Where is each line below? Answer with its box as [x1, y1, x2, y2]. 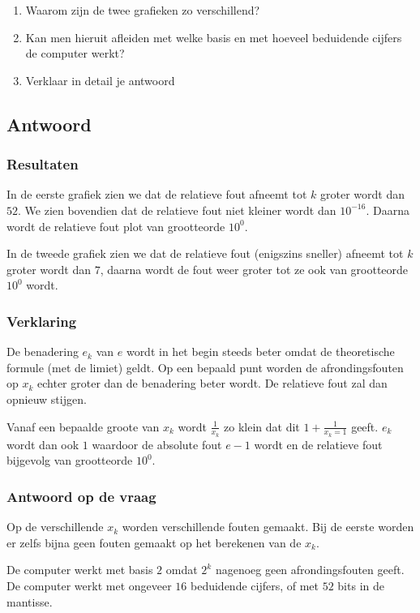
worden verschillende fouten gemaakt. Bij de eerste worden [122, 518, 414, 535]
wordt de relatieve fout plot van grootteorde [6, 217, 225, 234]
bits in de [337, 577, 384, 594]
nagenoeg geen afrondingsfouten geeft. [215, 561, 405, 578]
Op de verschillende [6, 518, 104, 535]
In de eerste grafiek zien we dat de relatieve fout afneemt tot [6, 186, 307, 203]
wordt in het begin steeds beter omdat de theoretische [126, 343, 395, 360]
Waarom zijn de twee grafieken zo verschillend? [25, 2, 260, 18]
